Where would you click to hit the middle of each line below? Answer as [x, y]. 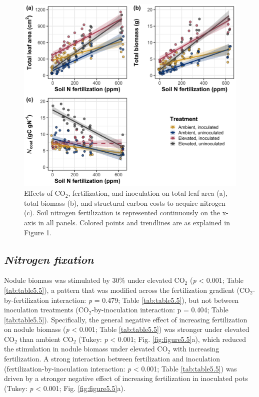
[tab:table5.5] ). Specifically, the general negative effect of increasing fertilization [126, 319]
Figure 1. [38, 232]
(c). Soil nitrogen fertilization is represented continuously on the [122, 213]
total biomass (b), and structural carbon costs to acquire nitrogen [125, 203]
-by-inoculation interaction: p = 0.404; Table [160, 310]
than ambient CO [46, 339]
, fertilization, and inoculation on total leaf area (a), [148, 193]
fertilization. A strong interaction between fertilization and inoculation [112, 359]
